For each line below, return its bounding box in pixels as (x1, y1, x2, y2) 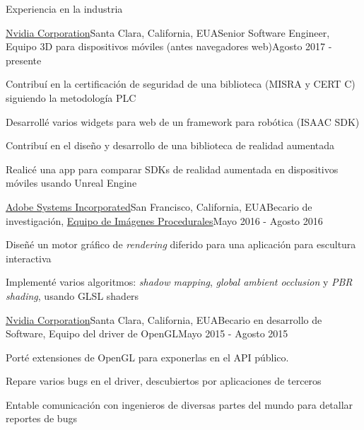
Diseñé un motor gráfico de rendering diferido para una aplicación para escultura (6, 237, 356, 252)
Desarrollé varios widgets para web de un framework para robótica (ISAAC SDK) (6, 114, 360, 129)
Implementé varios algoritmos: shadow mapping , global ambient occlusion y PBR (6, 274, 353, 289)
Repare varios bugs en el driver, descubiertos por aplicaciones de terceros (6, 373, 322, 388)
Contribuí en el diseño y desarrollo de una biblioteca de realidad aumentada (6, 138, 335, 153)
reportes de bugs (6, 411, 77, 426)
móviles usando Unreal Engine (6, 175, 137, 190)
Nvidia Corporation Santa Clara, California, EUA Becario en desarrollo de (6, 312, 322, 327)
